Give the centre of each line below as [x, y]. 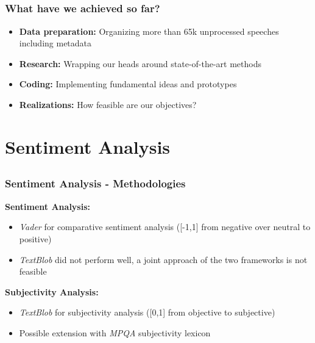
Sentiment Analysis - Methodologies [95, 183]
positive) [35, 238]
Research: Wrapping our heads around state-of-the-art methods [140, 63]
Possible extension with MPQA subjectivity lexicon [115, 332]
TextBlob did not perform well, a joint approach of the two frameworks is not [163, 259]
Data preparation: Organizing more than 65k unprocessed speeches [149, 31]
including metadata [55, 43]
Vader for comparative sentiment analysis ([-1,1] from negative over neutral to [165, 227]
